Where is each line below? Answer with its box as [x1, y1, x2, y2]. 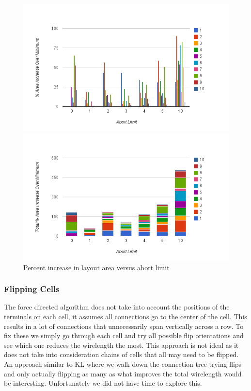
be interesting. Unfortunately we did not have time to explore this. [4, 378, 202, 388]
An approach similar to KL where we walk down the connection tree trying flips [4, 358, 242, 369]
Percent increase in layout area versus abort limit [23, 262, 170, 272]
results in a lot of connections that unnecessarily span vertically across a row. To [4, 321, 244, 331]
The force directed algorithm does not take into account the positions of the [4, 302, 230, 312]
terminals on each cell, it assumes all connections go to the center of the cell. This [4, 311, 247, 321]
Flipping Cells [4, 283, 60, 295]
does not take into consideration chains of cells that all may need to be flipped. [4, 349, 239, 359]
